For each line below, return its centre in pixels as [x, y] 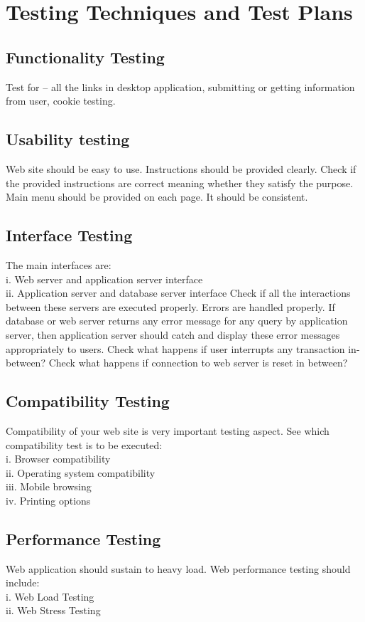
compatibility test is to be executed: [84, 444]
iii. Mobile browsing [49, 486]
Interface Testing [69, 235]
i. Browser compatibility [58, 459]
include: [23, 583]
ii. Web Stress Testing [53, 610]
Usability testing [68, 139]
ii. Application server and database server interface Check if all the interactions [178, 293]
